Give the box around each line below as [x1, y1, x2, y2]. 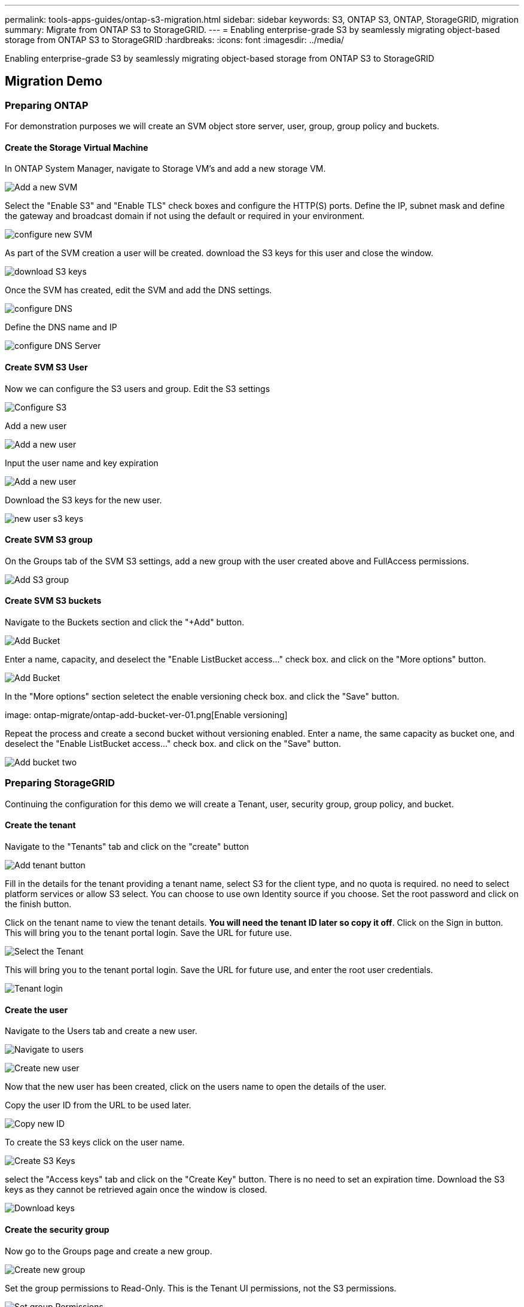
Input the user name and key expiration [5, 457, 159, 468]
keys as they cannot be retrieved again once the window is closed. [5, 1184, 267, 1195]
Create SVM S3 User [5, 362, 88, 373]
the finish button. [5, 899, 72, 910]
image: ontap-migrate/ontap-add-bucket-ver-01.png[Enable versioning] [5, 710, 288, 721]
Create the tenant [5, 820, 76, 831]
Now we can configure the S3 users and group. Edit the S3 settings [5, 383, 270, 394]
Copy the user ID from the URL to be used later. [5, 1100, 191, 1111]
